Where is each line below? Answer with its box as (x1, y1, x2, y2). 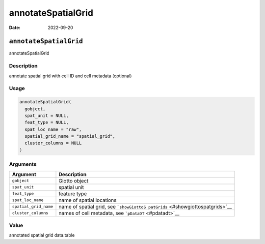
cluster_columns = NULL (25, 140, 82, 146)
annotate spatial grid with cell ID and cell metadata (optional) (9, 73, 132, 79)
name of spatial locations (58, 197, 117, 204)
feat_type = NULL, (25, 120, 69, 125)
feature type (58, 190, 87, 197)
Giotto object (58, 177, 89, 184)
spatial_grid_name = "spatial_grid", (25, 133, 115, 139)
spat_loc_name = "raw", (25, 126, 82, 132)
